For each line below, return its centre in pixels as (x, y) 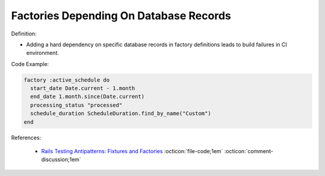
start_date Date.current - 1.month (83, 88)
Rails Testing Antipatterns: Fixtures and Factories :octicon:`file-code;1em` (132, 151)
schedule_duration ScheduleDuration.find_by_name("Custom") (121, 114)
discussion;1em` (61, 160)
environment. (43, 53)
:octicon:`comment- (249, 151)
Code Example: (30, 64)
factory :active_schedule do (67, 80)
